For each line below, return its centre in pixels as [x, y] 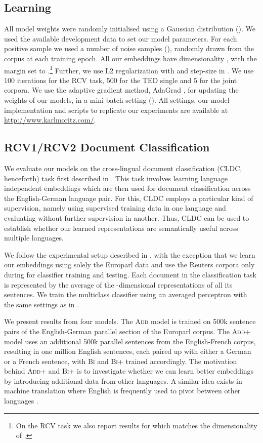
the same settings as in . [42, 304]
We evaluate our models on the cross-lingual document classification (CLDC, [123, 168]
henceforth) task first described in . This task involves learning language [116, 178]
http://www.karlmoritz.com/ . [50, 120]
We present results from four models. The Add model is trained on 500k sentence [130, 321]
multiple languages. [34, 238]
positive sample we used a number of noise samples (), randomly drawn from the [129, 48]
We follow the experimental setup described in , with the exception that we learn [130, 254]
